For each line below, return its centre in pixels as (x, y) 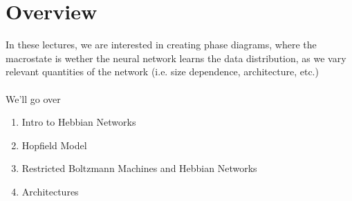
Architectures (50, 191)
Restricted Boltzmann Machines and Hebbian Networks (139, 168)
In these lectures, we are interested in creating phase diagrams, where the (161, 45)
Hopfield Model (54, 145)
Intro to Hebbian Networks (79, 122)
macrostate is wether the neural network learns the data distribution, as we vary (176, 58)
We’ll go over (33, 98)
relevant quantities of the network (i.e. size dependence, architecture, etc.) (162, 71)
